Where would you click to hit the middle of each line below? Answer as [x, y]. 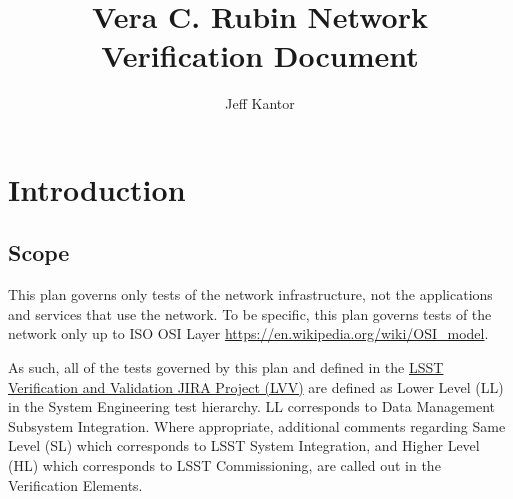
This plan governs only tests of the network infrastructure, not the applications [250, 294]
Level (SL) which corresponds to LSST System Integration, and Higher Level [244, 445]
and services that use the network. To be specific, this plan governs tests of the [250, 313]
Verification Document [260, 55]
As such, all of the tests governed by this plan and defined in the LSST [226, 367]
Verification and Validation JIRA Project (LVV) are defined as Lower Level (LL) [256, 386]
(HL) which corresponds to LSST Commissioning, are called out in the [224, 465]
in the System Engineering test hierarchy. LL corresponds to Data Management [252, 406]
